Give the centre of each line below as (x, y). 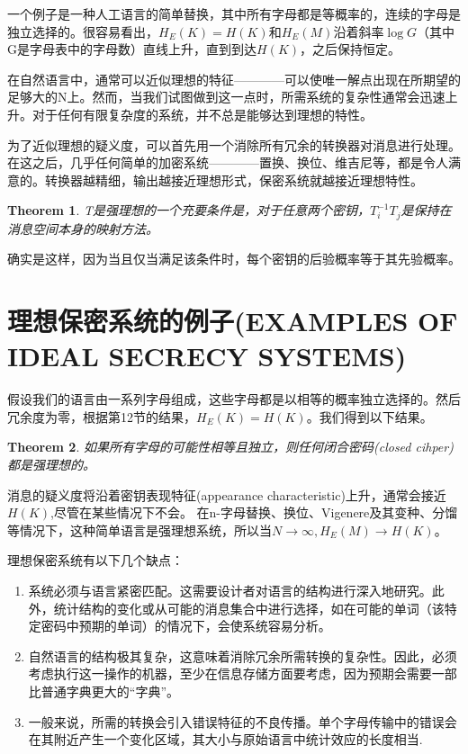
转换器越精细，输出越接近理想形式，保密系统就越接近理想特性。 (234, 180)
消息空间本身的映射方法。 (83, 228)
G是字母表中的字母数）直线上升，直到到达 (132, 49)
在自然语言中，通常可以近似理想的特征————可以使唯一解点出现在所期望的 (234, 79)
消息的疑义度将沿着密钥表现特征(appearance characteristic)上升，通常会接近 (227, 494)
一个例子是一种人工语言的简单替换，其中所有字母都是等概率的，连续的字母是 (234, 13)
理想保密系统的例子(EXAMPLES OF (233, 321)
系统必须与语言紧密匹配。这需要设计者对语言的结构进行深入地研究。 (230, 591)
